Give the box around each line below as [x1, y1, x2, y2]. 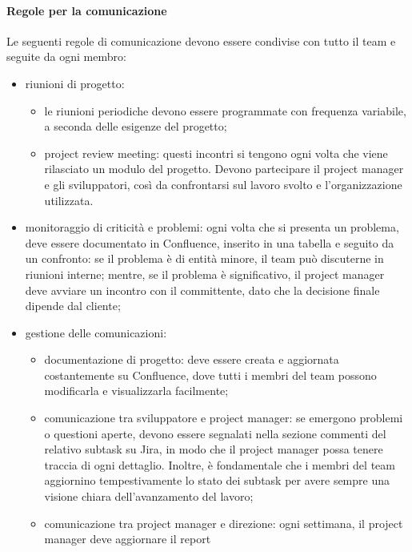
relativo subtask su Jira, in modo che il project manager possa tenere [44, 441, 383, 457]
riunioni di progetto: [25, 75, 125, 91]
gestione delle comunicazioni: [25, 324, 167, 340]
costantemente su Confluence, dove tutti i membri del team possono [44, 366, 377, 383]
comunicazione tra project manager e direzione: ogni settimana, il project [44, 514, 403, 531]
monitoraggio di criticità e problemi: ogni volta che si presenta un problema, [25, 219, 399, 236]
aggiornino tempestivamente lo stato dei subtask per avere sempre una [44, 472, 390, 489]
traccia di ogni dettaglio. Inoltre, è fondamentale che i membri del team [44, 456, 395, 473]
